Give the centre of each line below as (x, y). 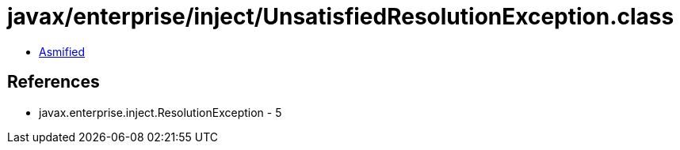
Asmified (62, 51)
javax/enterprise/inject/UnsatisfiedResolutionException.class (341, 17)
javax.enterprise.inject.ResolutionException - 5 (160, 112)
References (53, 82)
